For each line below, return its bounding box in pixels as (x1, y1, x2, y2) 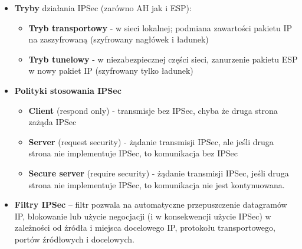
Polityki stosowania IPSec (14, 84, 122, 96)
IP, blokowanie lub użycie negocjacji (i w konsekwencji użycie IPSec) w (14, 209, 271, 222)
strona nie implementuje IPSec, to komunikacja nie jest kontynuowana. (28, 178, 285, 191)
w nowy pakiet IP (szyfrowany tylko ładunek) (28, 64, 193, 77)
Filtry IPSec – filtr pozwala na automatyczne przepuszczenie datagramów (14, 198, 287, 211)
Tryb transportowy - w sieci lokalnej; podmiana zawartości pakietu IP (28, 21, 293, 34)
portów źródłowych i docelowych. (14, 232, 134, 245)
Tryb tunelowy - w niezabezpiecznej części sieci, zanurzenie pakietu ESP (28, 53, 298, 65)
